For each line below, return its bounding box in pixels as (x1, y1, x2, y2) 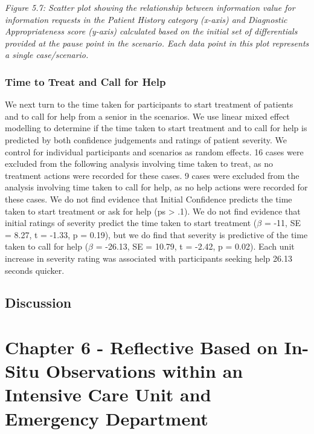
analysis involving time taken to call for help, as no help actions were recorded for (5, 181, 308, 193)
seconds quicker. (5, 264, 65, 276)
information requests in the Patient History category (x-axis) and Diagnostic (5, 13, 287, 25)
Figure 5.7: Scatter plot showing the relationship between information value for (5, 1, 295, 13)
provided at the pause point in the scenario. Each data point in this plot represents (5, 36, 309, 49)
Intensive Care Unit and (5, 382, 211, 407)
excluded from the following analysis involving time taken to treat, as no (5, 157, 274, 170)
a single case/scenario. (5, 48, 89, 61)
